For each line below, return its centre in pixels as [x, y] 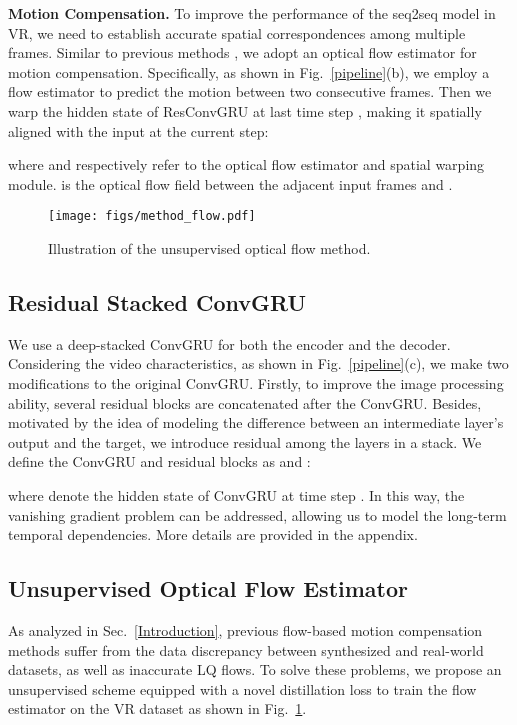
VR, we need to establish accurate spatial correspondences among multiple [237, 32]
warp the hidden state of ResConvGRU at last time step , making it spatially [245, 110]
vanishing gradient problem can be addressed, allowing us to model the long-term [257, 514]
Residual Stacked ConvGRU [157, 301]
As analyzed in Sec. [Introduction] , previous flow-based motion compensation [245, 629]
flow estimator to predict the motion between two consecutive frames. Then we [250, 91]
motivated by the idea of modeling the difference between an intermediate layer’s [256, 422]
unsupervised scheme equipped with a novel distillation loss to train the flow [242, 688]
